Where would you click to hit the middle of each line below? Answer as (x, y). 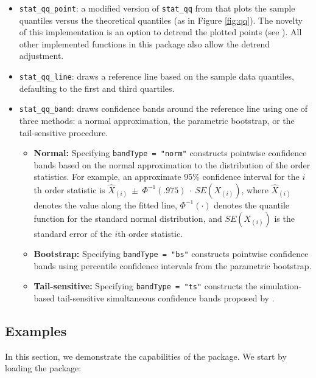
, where (255, 189)
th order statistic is (69, 189)
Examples (36, 331)
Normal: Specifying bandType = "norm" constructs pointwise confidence (170, 153)
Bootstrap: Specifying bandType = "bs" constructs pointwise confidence (171, 254)
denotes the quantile (252, 204)
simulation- (281, 286)
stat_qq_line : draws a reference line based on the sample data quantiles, (156, 76)
